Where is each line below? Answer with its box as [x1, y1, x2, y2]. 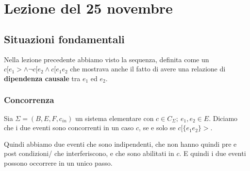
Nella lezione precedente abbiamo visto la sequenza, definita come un [4, 54, 209, 64]
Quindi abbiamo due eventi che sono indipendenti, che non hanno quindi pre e [4, 138, 237, 149]
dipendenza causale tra [4, 73, 81, 83]
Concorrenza [4, 94, 54, 106]
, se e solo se [139, 122, 176, 133]
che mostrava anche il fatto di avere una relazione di [70, 64, 226, 74]
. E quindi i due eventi [179, 148, 246, 158]
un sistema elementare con [75, 113, 154, 123]
